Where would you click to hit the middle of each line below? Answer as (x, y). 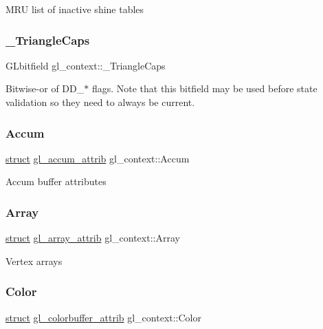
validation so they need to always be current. (100, 102)
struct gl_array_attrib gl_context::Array (93, 238)
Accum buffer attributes (56, 181)
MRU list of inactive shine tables (75, 9)
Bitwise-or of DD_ (45, 88)
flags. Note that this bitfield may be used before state (204, 88)
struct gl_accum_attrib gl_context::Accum (98, 158)
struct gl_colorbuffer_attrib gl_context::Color (103, 317)
